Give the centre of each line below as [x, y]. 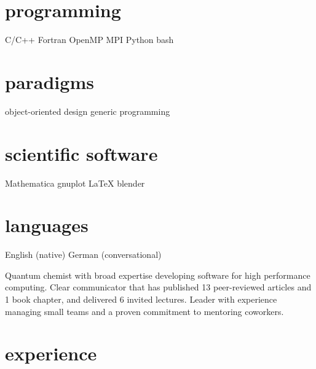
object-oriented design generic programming [88, 111]
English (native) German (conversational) [83, 254]
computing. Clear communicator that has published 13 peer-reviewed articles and [158, 287]
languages [47, 225]
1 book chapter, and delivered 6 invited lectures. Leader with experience [141, 299]
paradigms [49, 81]
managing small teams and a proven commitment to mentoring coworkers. [144, 311]
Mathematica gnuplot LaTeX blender [75, 183]
